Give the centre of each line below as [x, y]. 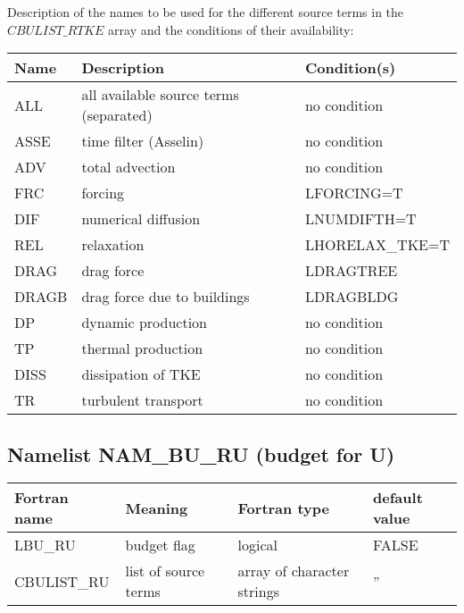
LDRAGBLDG [352, 297]
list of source [165, 571]
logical [257, 545]
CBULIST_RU [62, 581]
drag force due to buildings [166, 297]
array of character [294, 571]
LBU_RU [45, 545]
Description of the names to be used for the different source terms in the [206, 12]
